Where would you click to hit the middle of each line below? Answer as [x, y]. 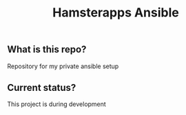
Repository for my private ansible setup [63, 66]
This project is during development [57, 104]
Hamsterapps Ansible [116, 13]
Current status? [42, 88]
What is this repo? [47, 50]
